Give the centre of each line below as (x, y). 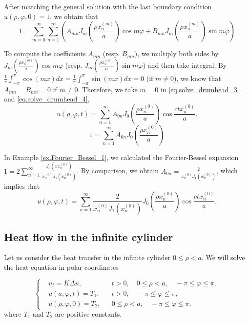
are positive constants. (88, 314)
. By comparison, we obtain (118, 171)
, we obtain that (74, 16)
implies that (22, 186)
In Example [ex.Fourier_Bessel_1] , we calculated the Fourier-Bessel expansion (121, 157)
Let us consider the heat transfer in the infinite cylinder (87, 257)
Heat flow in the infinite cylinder (89, 237)
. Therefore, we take (108, 89)
